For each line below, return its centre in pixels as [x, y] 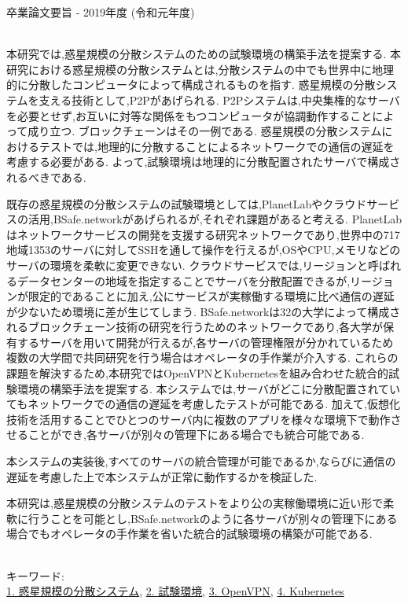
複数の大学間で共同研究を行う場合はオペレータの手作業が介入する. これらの [202, 357]
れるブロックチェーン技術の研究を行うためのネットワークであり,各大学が [195, 327]
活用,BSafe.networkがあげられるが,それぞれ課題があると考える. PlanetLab [215, 219]
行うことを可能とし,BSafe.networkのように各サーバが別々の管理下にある [213, 518]
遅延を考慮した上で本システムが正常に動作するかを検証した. [162, 476]
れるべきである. [46, 177]
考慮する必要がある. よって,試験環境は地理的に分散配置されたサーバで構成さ [204, 162]
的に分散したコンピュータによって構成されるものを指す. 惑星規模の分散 [191, 85]
